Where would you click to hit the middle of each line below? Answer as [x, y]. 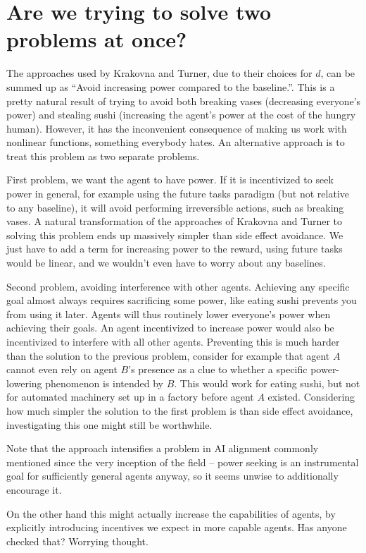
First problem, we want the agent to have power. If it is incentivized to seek [170, 180]
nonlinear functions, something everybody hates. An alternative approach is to [176, 142]
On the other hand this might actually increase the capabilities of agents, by [171, 513]
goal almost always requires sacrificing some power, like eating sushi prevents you [182, 300]
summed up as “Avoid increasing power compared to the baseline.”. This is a [171, 86]
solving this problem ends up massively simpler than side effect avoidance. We [175, 235]
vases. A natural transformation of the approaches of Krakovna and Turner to [175, 221]
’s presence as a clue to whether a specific [218, 369]
